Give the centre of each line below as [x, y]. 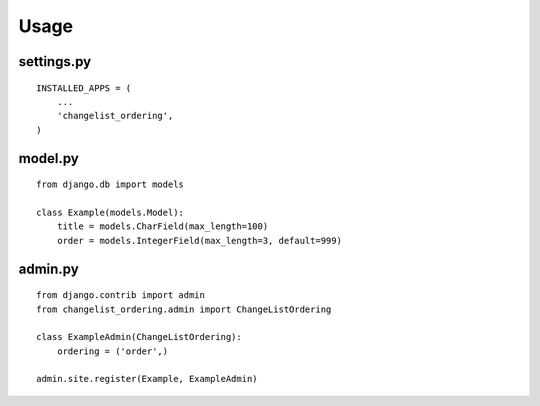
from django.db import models [110, 184]
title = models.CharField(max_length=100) [162, 226]
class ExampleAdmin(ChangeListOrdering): [139, 337]
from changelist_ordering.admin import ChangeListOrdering [184, 309]
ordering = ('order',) [112, 351]
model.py [48, 158]
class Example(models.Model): [110, 212]
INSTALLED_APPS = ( [84, 88]
